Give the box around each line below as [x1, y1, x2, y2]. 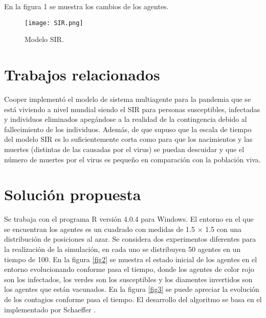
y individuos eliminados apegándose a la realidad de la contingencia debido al [4, 114, 247, 124]
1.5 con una [205, 223, 241, 234]
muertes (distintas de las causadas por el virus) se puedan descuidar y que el [4, 143, 245, 154]
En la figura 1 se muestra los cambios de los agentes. [4, 1, 169, 11]
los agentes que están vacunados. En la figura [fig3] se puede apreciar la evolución [4, 284, 259, 294]
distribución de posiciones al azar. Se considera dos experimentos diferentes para [4, 234, 256, 244]
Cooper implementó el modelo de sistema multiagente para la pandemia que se [4, 93, 251, 104]
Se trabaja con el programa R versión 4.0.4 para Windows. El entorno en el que [4, 214, 254, 224]
